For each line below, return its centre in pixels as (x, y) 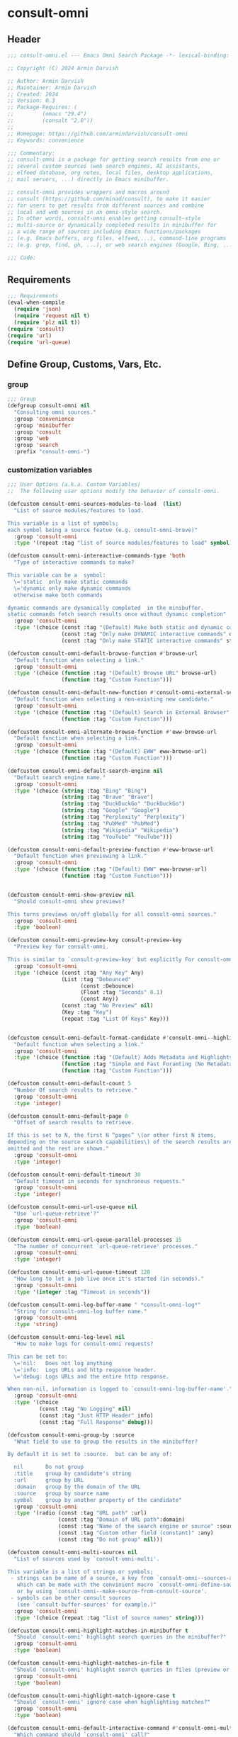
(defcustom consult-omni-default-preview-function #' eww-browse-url (110, 849)
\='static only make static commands (71, 582)
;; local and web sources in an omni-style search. (85, 212)
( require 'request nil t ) (52, 316)
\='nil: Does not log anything (63, 1363)
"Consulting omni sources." (55, 412)
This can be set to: (38, 1357)
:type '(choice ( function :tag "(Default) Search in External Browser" (122, 712)
